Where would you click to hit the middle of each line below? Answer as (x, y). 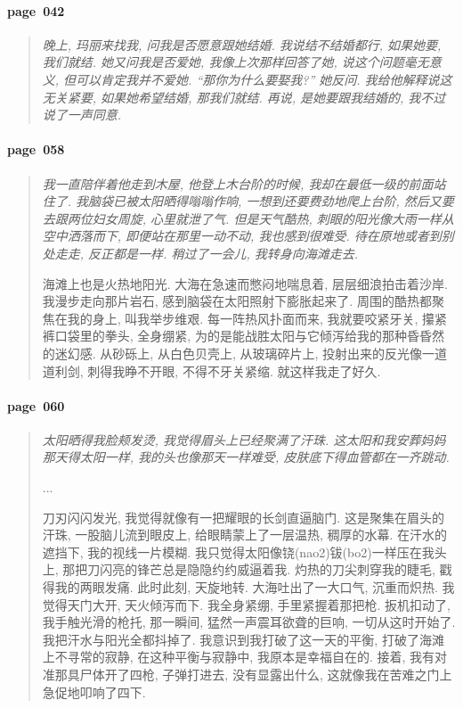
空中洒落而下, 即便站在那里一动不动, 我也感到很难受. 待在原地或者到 (242, 236)
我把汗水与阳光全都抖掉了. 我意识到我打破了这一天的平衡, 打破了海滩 (243, 639)
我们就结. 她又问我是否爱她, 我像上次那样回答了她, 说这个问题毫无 (236, 62)
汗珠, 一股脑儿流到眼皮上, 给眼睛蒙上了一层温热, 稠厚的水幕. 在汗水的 (245, 535)
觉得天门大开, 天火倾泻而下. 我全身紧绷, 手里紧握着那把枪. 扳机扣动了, (246, 604)
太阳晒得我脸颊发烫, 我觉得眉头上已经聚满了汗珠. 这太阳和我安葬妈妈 (244, 439)
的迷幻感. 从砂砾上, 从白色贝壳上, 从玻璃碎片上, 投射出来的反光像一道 (245, 353)
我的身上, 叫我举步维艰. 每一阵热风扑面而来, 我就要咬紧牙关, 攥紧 (257, 318)
